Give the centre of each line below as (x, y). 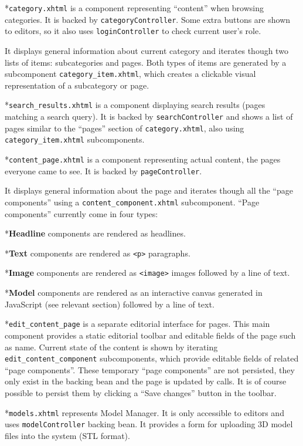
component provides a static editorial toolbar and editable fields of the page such (150, 335)
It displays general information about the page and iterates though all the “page (149, 190)
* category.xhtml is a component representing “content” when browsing (135, 8)
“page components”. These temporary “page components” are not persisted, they (150, 369)
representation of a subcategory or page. (77, 85)
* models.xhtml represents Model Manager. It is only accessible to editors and (144, 412)
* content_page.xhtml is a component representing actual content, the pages (143, 159)
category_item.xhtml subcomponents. (75, 139)
